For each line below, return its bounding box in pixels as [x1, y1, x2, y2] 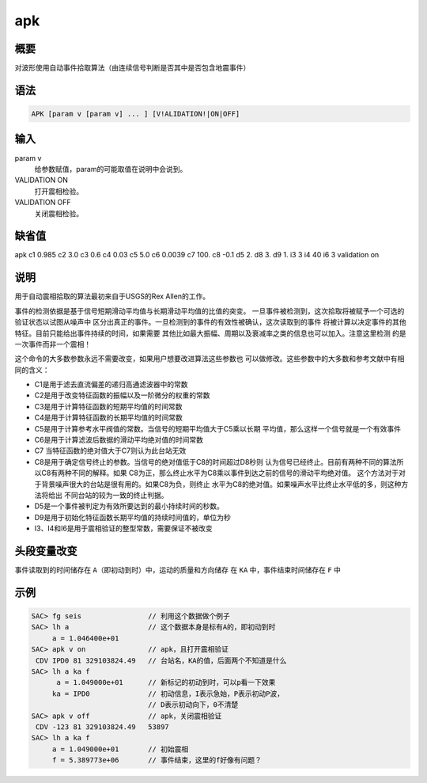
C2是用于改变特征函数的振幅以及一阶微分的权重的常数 [34, 390, 210, 400]
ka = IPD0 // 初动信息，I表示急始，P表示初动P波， [51, 689, 285, 698]
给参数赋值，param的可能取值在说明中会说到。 [34, 164, 187, 173]
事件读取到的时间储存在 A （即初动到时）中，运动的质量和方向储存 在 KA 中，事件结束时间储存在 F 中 [14, 565, 342, 575]
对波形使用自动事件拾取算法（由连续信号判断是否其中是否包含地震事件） [14, 63, 251, 73]
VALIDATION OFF [14, 198, 71, 207]
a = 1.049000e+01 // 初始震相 [51, 744, 189, 754]
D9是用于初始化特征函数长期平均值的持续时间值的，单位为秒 [34, 512, 231, 522]
